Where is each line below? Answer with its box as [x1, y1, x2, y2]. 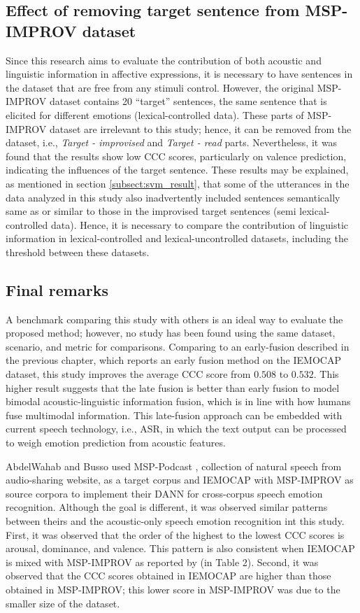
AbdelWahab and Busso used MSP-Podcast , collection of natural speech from [6, 458, 342, 473]
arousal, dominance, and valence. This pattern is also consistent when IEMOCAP [6, 541, 355, 556]
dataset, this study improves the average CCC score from [6, 367, 251, 381]
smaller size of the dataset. [6, 596, 120, 610]
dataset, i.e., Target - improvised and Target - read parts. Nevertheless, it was [6, 135, 338, 150]
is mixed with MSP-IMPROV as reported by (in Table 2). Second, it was [6, 554, 319, 569]
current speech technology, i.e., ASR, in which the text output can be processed [6, 421, 347, 436]
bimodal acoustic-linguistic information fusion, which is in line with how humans [6, 394, 351, 409]
